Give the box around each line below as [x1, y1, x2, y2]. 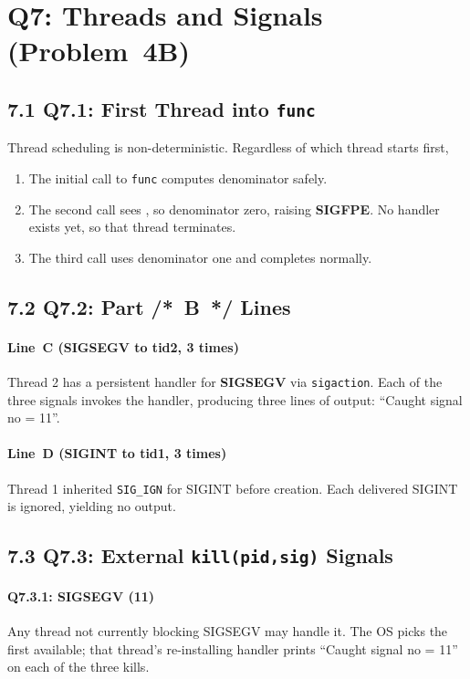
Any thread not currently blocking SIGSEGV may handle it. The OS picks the [7, 622, 448, 640]
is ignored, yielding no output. [7, 496, 176, 516]
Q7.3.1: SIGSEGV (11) [7, 586, 155, 605]
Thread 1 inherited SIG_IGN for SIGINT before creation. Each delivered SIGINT [7, 478, 458, 497]
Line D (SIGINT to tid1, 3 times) [7, 444, 227, 463]
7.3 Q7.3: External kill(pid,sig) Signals [7, 541, 393, 569]
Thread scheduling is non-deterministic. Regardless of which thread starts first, [7, 138, 449, 157]
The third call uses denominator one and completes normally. [28, 247, 372, 266]
